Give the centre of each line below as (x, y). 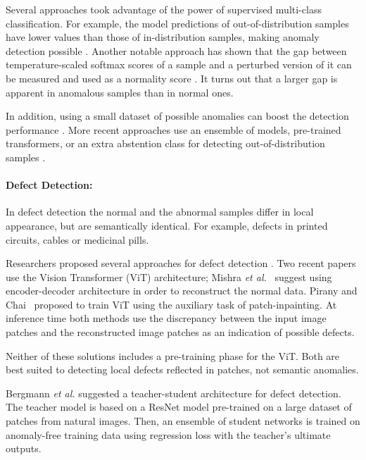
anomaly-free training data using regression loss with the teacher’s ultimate (168, 434)
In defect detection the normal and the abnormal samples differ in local (160, 212)
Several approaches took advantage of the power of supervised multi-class (164, 9)
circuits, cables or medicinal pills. (77, 239)
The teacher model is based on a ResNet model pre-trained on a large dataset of (179, 407)
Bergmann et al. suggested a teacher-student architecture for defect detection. (173, 393)
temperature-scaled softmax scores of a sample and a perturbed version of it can (179, 64)
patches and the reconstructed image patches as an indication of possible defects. (180, 332)
